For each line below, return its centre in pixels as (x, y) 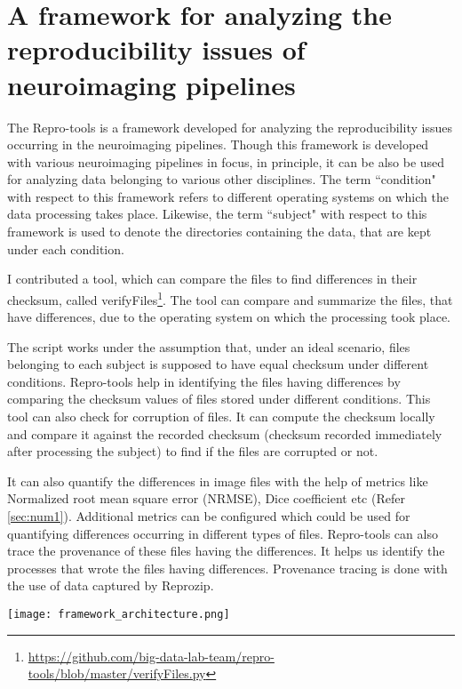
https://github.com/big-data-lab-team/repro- (151, 656)
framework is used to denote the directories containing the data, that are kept (219, 232)
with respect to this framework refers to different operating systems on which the (228, 196)
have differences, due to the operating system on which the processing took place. (229, 317)
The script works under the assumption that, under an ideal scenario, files (209, 346)
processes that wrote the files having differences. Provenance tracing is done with (227, 568)
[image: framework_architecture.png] (119, 614)
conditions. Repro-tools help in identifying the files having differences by (204, 381)
